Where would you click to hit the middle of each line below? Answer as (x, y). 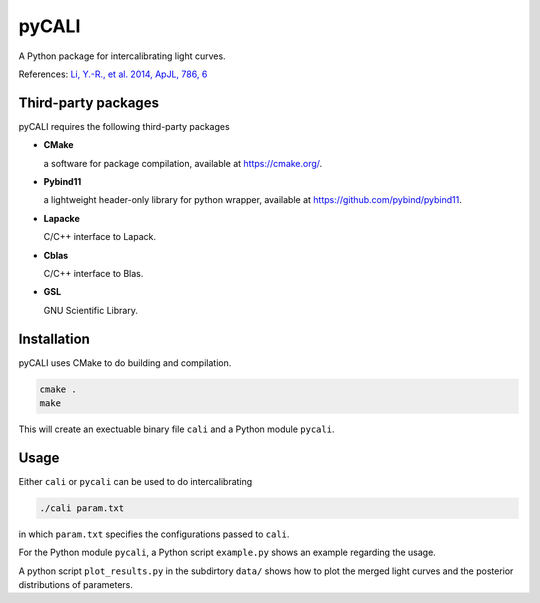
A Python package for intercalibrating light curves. (122, 56)
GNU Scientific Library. (91, 310)
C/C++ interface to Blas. (93, 273)
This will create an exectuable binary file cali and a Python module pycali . (176, 429)
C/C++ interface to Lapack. (100, 237)
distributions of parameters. (76, 585)
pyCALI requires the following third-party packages (124, 126)
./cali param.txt (82, 508)
